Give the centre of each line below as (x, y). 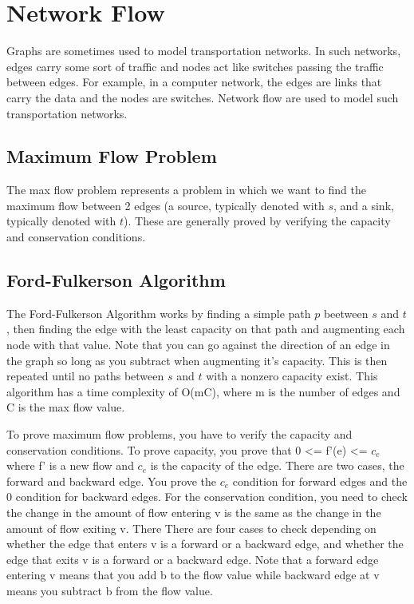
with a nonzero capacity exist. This (292, 376)
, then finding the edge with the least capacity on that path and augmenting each (206, 329)
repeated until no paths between (85, 376)
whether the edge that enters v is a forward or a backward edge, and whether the (205, 544)
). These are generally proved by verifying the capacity (257, 221)
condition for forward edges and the (320, 481)
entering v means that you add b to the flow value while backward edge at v (193, 575)
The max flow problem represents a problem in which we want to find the (186, 190)
